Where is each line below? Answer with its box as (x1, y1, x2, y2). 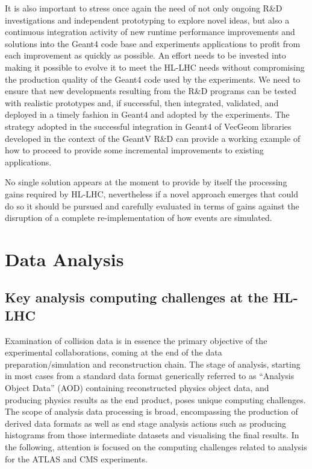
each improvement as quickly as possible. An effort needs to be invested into (5, 49, 286, 62)
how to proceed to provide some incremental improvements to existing (5, 144, 264, 156)
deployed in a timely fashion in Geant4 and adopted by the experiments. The (5, 108, 290, 121)
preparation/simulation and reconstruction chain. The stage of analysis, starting (5, 357, 301, 370)
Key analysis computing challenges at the (5, 288, 269, 307)
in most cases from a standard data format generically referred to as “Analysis (5, 369, 295, 382)
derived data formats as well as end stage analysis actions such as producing (5, 416, 287, 429)
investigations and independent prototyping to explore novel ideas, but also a (5, 13, 290, 26)
